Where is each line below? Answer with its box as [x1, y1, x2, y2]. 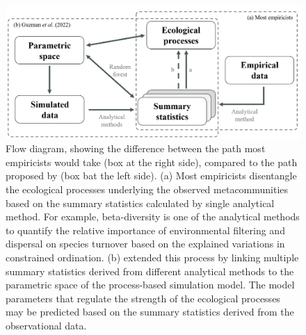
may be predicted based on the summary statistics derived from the [6, 304, 294, 319]
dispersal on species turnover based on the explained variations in [6, 236, 285, 251]
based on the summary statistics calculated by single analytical [6, 195, 275, 210]
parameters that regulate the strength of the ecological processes [6, 291, 280, 305]
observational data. [6, 318, 87, 333]
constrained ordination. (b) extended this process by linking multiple [6, 250, 299, 265]
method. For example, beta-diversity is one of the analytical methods [6, 209, 300, 224]
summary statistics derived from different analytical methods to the [6, 263, 294, 278]
